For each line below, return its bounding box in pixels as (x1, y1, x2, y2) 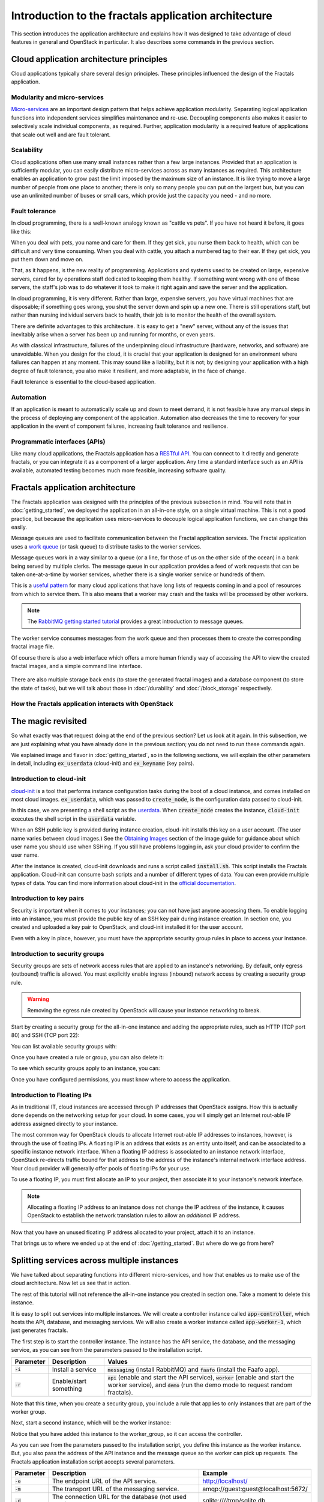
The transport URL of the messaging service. (52, 1485, 179, 1493)
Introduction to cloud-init (11, 775, 86, 783)
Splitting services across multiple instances (11, 1255, 179, 1265)
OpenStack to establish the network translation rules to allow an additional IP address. (27, 1212, 241, 1219)
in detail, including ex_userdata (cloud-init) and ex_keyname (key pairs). (11, 760, 194, 767)
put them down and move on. (11, 255, 84, 263)
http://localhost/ (202, 1477, 248, 1485)
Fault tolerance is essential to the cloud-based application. (11, 379, 156, 386)
